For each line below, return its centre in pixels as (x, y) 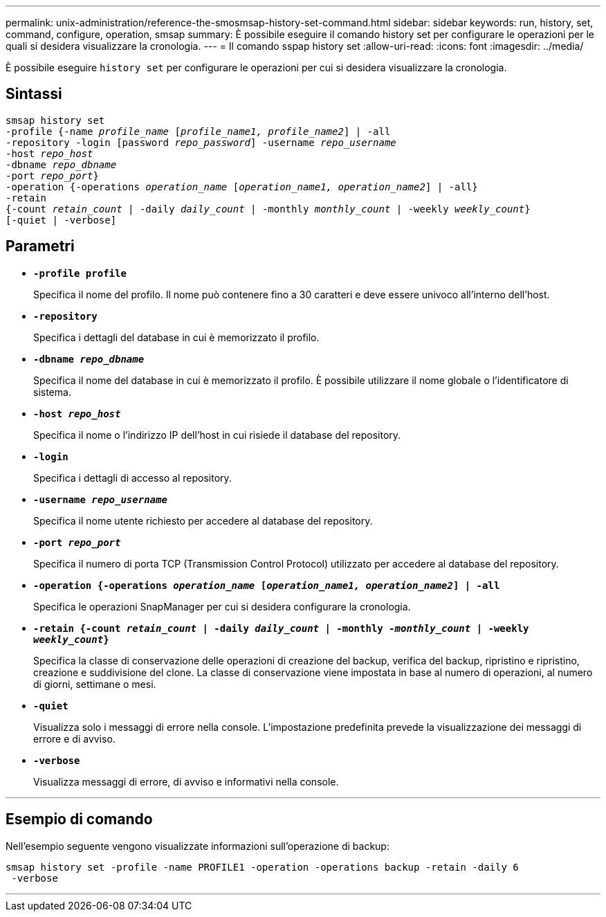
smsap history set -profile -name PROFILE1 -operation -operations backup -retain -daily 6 (262, 867)
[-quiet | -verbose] (61, 220)
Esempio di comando (79, 819)
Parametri (40, 246)
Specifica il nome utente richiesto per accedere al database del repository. (203, 520)
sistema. (52, 392)
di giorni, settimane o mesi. (95, 684)
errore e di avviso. (74, 738)
